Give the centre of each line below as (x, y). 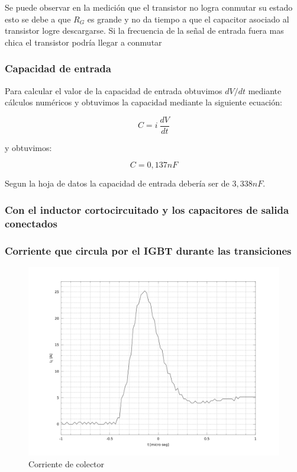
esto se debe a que (38, 19)
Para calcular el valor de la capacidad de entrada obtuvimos (114, 90)
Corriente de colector (67, 463)
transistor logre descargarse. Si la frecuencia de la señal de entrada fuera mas (144, 30)
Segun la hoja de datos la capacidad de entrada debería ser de (117, 183)
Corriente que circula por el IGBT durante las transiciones (148, 250)
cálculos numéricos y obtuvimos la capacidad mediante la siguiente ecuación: (143, 102)
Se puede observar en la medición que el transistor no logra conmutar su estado (149, 7)
